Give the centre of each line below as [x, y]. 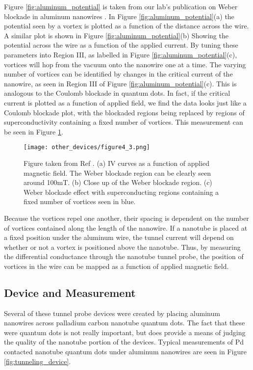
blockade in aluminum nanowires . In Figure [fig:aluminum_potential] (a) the [119, 16]
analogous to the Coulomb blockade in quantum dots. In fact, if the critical [117, 93]
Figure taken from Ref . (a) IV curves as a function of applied [117, 163]
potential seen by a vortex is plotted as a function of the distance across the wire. [126, 26]
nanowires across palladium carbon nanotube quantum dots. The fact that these [125, 323]
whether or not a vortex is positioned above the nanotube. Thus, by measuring [122, 247]
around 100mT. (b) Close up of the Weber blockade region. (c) [118, 182]
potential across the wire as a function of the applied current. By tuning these [121, 45]
